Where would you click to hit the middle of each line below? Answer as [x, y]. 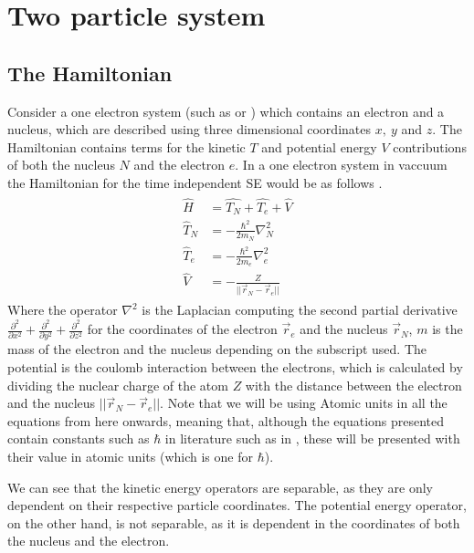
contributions [430, 146]
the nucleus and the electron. [89, 541]
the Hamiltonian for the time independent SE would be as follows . [195, 182]
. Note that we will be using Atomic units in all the [304, 403]
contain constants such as [79, 438]
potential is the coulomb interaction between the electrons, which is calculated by [235, 367]
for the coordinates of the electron [182, 329]
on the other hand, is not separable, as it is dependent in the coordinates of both [234, 522]
